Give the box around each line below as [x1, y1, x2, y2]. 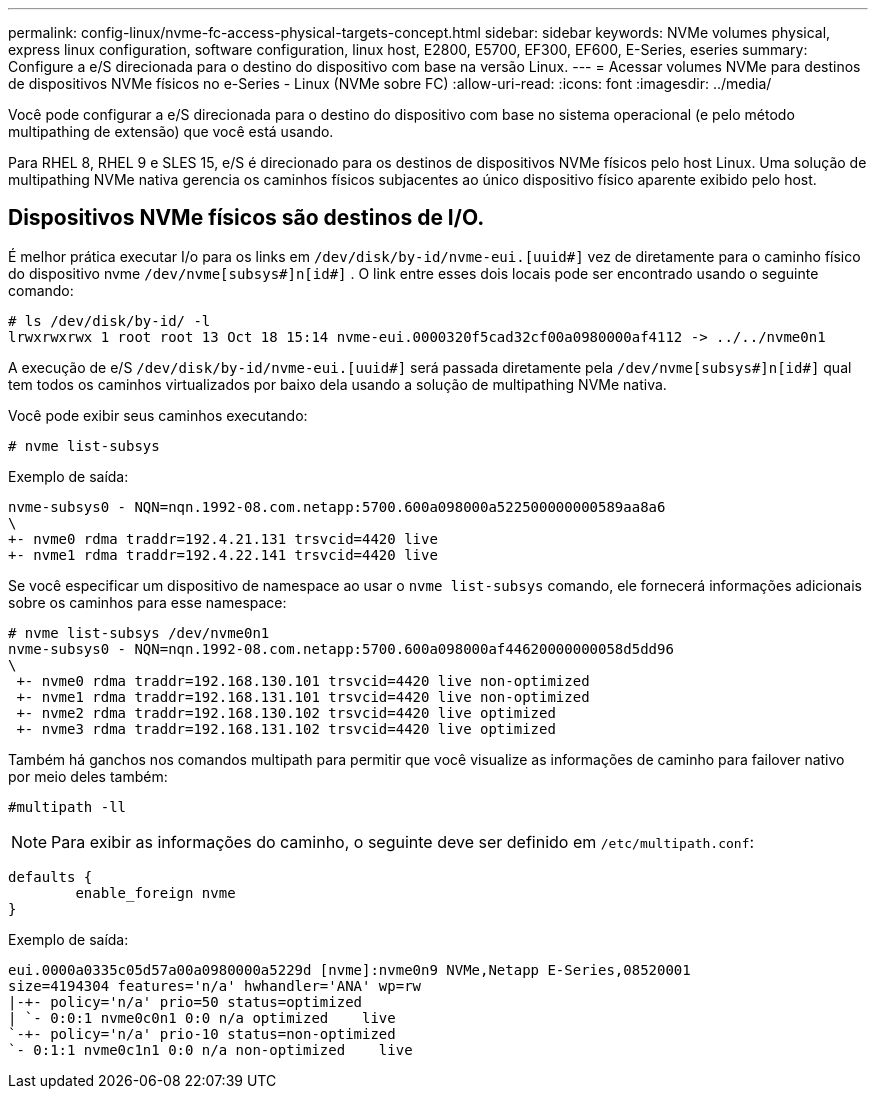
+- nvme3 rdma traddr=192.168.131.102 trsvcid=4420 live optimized [16, 720, 556, 737]
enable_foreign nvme [75, 884, 236, 901]
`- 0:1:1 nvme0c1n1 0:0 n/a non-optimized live [8, 1041, 413, 1058]
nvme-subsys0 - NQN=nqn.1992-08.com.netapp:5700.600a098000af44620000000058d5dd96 [8, 640, 674, 657]
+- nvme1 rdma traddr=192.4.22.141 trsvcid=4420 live [8, 546, 438, 563]
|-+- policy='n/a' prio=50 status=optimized [8, 993, 363, 1010]
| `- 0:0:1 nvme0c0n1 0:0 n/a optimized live [8, 1009, 396, 1026]
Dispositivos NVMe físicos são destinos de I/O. [8, 205, 485, 231]
